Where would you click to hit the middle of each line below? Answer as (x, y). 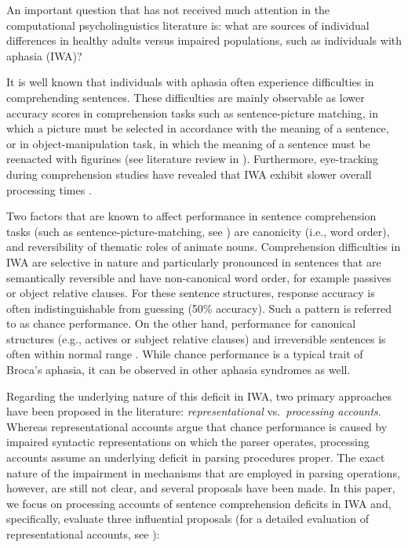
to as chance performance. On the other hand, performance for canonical (181, 323)
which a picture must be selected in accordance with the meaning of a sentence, (198, 128)
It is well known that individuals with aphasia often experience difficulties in (190, 82)
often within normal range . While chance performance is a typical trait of (185, 354)
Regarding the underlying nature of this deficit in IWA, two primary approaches (199, 396)
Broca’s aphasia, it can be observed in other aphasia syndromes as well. (178, 370)
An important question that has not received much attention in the (168, 9)
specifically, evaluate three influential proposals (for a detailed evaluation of (188, 519)
